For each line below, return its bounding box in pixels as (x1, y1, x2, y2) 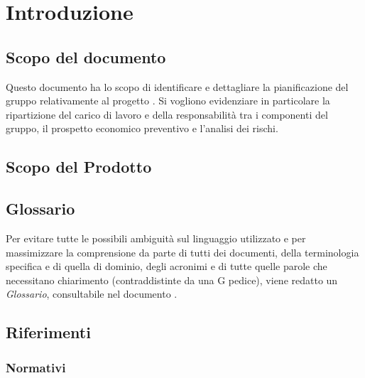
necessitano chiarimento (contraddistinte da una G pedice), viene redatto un (6, 272, 338, 287)
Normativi (6, 358, 66, 376)
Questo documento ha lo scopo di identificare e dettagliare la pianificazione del (6, 79, 349, 94)
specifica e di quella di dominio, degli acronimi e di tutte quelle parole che (6, 259, 327, 274)
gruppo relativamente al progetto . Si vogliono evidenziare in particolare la (6, 93, 330, 108)
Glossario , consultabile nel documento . (6, 286, 178, 301)
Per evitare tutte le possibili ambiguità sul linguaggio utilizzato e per (6, 230, 306, 245)
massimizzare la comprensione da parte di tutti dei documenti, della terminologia (6, 244, 359, 259)
